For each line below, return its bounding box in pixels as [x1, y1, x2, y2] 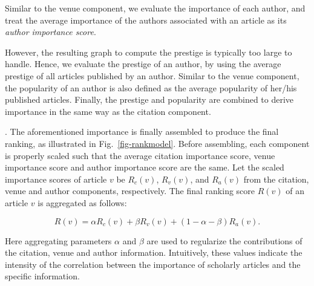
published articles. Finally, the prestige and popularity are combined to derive [5, 93, 294, 106]
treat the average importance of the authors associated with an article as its [5, 13, 287, 26]
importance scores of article [5, 172, 107, 185]
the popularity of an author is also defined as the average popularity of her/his [5, 81, 297, 94]
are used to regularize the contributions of [146, 234, 303, 247]
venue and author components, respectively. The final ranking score [5, 184, 255, 197]
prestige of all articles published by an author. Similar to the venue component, [5, 69, 299, 82]
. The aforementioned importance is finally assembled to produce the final [5, 125, 279, 138]
